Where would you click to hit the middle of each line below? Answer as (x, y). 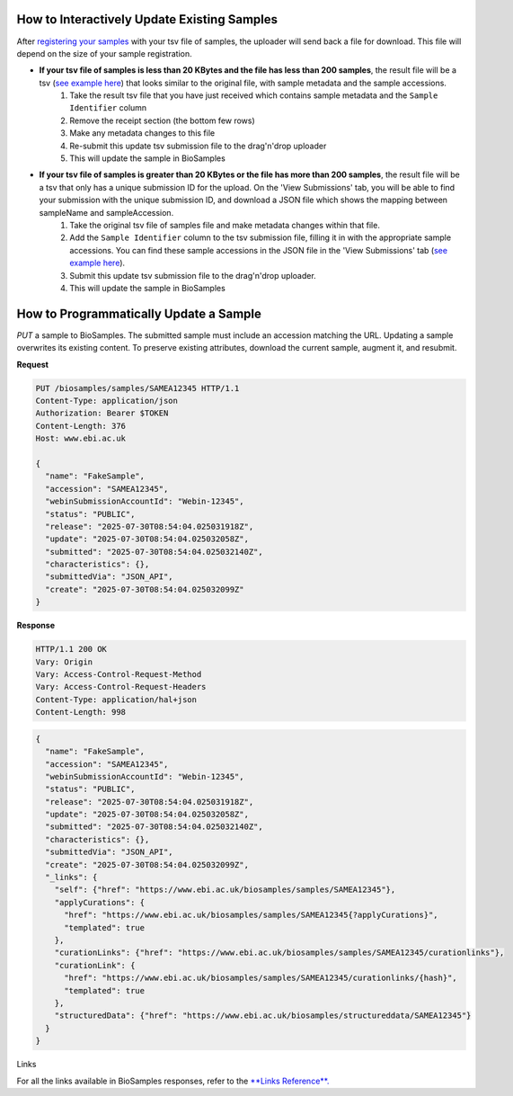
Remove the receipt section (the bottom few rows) (162, 120)
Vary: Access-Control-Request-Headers (121, 687)
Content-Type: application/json (107, 401)
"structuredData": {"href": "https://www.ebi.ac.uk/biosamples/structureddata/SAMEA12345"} (263, 1016)
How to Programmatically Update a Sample (139, 313)
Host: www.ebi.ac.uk (80, 439)
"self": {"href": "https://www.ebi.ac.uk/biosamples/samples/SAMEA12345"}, (225, 890)
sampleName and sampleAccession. (106, 212)
